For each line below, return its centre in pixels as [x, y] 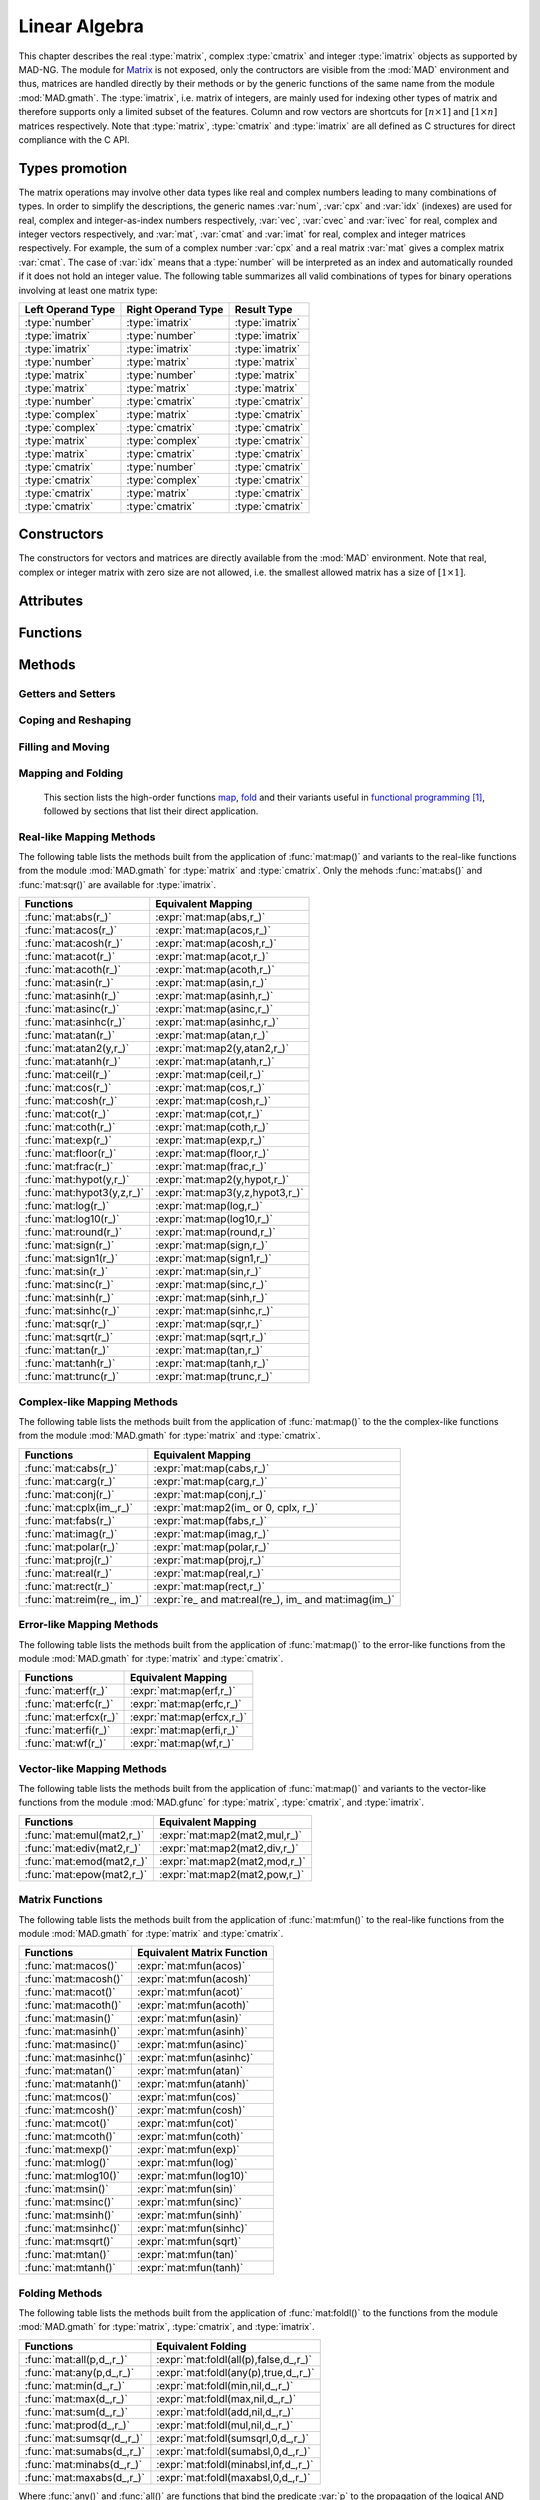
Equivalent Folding [201, 2346]
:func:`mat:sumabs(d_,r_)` [84, 2451]
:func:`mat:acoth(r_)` [73, 970]
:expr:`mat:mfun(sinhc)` [192, 2228]
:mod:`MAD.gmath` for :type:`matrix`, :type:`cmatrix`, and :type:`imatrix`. [166, 2327]
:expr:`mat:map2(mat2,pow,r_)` [231, 1874]
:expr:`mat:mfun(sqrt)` [189, 2242]
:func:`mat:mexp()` [68, 2150]
